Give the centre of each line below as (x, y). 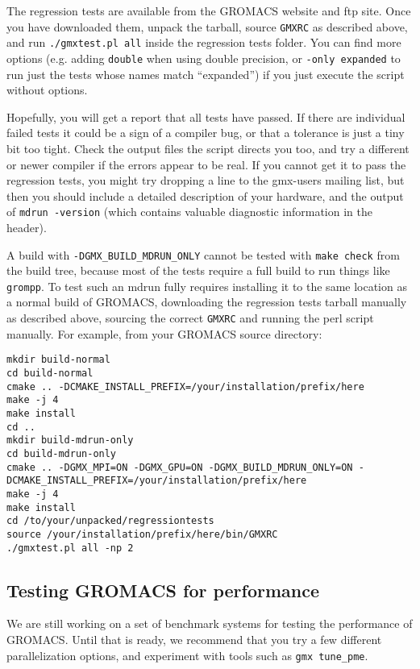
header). (27, 227)
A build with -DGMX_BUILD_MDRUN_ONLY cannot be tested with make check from (203, 254)
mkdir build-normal (58, 360)
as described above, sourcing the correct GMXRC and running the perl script (190, 318)
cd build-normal (50, 373)
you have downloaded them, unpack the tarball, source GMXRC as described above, (207, 26)
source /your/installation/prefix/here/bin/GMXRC (142, 534)
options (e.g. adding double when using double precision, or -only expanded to (204, 58)
